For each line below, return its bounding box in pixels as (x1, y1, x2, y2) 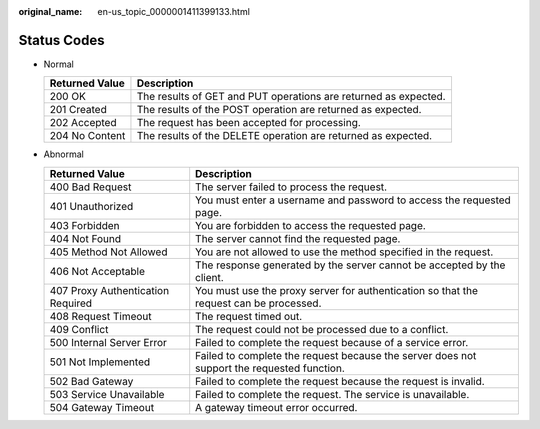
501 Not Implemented (49, 355, 151, 369)
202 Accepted (49, 116, 117, 130)
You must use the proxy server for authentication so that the (195, 283, 479, 297)
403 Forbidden (49, 218, 120, 232)
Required (49, 296, 93, 310)
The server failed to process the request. (195, 180, 388, 194)
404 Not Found (49, 231, 122, 245)
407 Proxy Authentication (49, 283, 170, 297)
